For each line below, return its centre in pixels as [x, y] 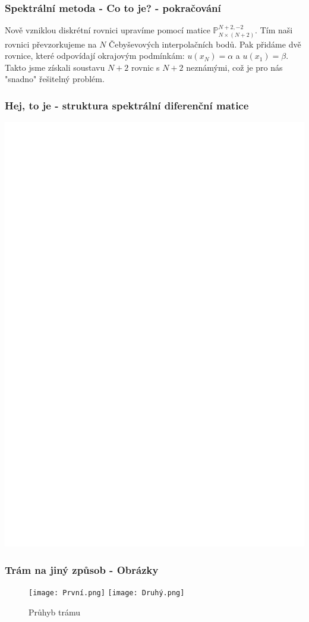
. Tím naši [274, 30]
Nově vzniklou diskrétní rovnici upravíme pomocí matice [108, 30]
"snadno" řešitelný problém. [55, 79]
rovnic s [146, 67]
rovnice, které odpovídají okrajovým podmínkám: [95, 56]
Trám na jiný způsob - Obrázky [82, 569]
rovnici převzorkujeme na [51, 44]
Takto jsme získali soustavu [55, 67]
